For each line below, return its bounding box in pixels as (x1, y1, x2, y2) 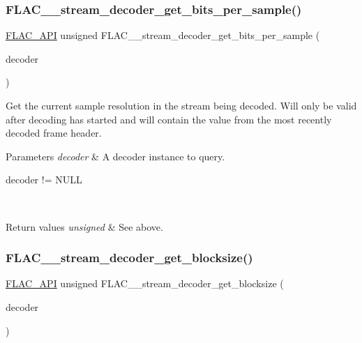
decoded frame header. (6, 125, 102, 140)
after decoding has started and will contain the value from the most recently (6, 112, 332, 126)
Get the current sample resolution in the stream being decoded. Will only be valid (6, 98, 357, 112)
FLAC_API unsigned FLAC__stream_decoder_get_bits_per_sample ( (6, 28, 320, 43)
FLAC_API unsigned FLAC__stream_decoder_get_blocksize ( (6, 276, 284, 291)
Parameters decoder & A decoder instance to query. (6, 148, 225, 163)
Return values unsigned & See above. (6, 219, 163, 234)
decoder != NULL (6, 172, 82, 187)
